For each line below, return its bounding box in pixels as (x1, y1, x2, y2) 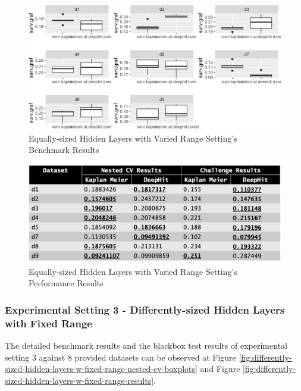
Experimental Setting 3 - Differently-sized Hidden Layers (5, 302, 285, 317)
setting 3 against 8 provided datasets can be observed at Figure (5, 351, 236, 363)
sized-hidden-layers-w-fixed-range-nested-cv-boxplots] (5, 362, 197, 375)
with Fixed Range (5, 315, 92, 330)
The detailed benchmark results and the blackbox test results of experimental (5, 339, 287, 352)
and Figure (200, 362, 240, 375)
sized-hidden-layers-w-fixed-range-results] (5, 374, 154, 386)
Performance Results (29, 277, 104, 289)
